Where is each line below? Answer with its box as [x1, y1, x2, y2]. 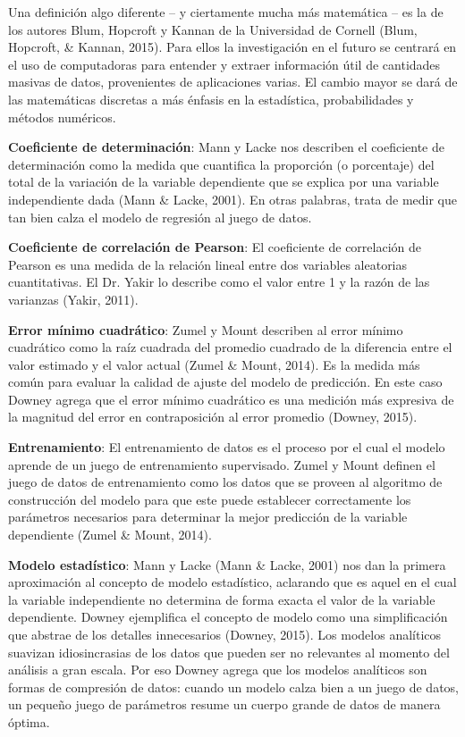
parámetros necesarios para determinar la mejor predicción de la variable [8, 507, 408, 526]
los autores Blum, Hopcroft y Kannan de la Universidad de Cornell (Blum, [8, 20, 418, 38]
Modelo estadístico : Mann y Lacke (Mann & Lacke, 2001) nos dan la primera [8, 555, 446, 574]
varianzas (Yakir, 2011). [8, 289, 139, 308]
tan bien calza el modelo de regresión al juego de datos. [8, 207, 312, 226]
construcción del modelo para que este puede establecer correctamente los [8, 490, 411, 508]
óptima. [8, 712, 50, 731]
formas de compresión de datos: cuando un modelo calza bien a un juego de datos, [8, 677, 459, 696]
